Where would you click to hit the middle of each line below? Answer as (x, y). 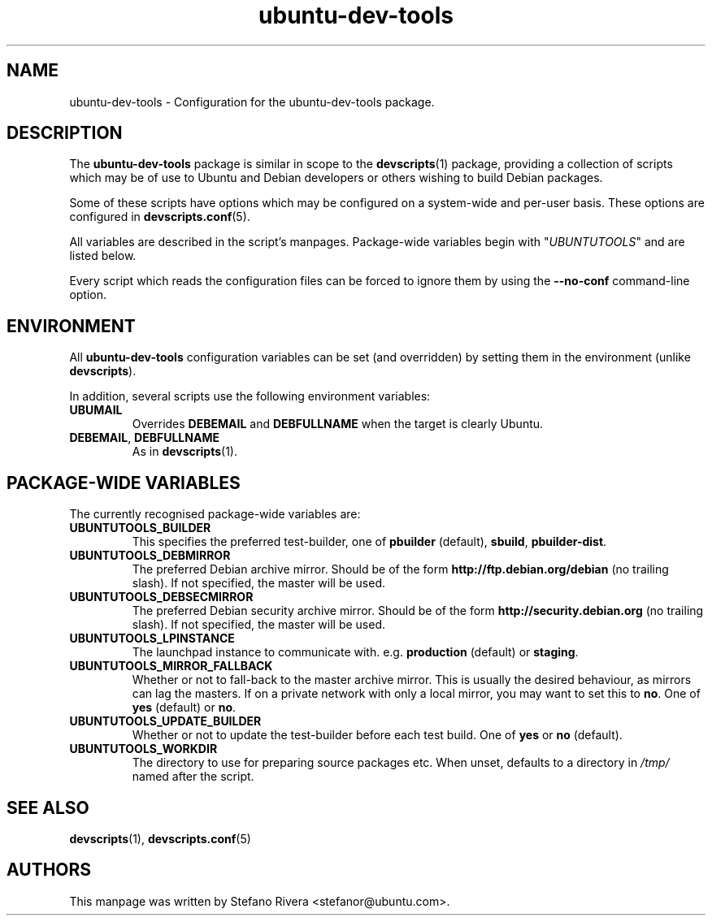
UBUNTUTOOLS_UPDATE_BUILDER (165, 721)
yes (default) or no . (184, 708)
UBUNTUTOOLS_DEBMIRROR (150, 556)
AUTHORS (49, 870)
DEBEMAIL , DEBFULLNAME (144, 438)
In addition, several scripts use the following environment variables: (250, 396)
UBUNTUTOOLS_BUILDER (140, 528)
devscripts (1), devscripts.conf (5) (160, 838)
